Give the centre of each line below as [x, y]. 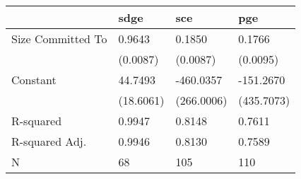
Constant [34, 80]
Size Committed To [59, 39]
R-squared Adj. [49, 141]
